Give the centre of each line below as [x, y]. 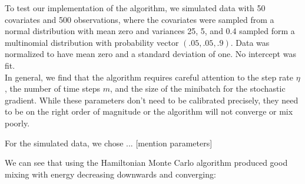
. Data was [250, 42]
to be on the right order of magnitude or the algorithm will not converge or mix [149, 111]
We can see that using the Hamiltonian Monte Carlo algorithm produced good [146, 163]
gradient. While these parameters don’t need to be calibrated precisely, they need [152, 100]
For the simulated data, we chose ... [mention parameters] [109, 143]
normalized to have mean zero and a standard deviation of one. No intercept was [150, 54]
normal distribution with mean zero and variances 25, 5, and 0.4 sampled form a [150, 31]
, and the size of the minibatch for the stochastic [198, 88]
